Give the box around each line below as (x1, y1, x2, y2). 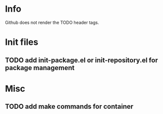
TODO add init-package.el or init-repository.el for (5, 56, 158, 64)
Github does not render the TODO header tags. (5, 19, 99, 25)
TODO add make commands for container (5, 102, 134, 111)
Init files (5, 37, 38, 48)
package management (5, 63, 74, 72)
